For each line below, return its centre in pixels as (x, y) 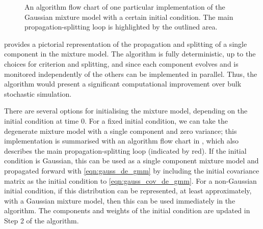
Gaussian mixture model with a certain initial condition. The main (129, 17)
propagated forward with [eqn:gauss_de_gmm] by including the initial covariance (132, 170)
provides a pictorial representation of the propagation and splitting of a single (126, 44)
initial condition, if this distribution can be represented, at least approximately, (128, 191)
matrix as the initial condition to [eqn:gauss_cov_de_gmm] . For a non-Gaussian (130, 180)
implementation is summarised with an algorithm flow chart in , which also (122, 141)
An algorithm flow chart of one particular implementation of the (125, 7)
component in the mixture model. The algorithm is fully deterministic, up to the (130, 54)
